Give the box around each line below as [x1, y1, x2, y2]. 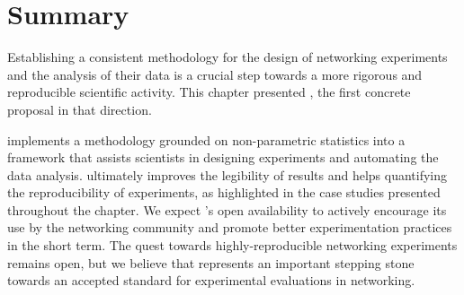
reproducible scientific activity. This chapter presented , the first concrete [7, 82, 411, 101]
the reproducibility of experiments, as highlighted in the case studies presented [7, 183, 441, 202]
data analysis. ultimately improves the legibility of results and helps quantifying [7, 165, 448, 184]
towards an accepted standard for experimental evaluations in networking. [7, 271, 415, 290]
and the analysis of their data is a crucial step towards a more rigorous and [7, 65, 423, 83]
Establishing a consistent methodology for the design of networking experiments [7, 48, 448, 66]
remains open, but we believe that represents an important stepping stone [7, 253, 415, 272]
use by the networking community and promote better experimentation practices [7, 218, 452, 237]
